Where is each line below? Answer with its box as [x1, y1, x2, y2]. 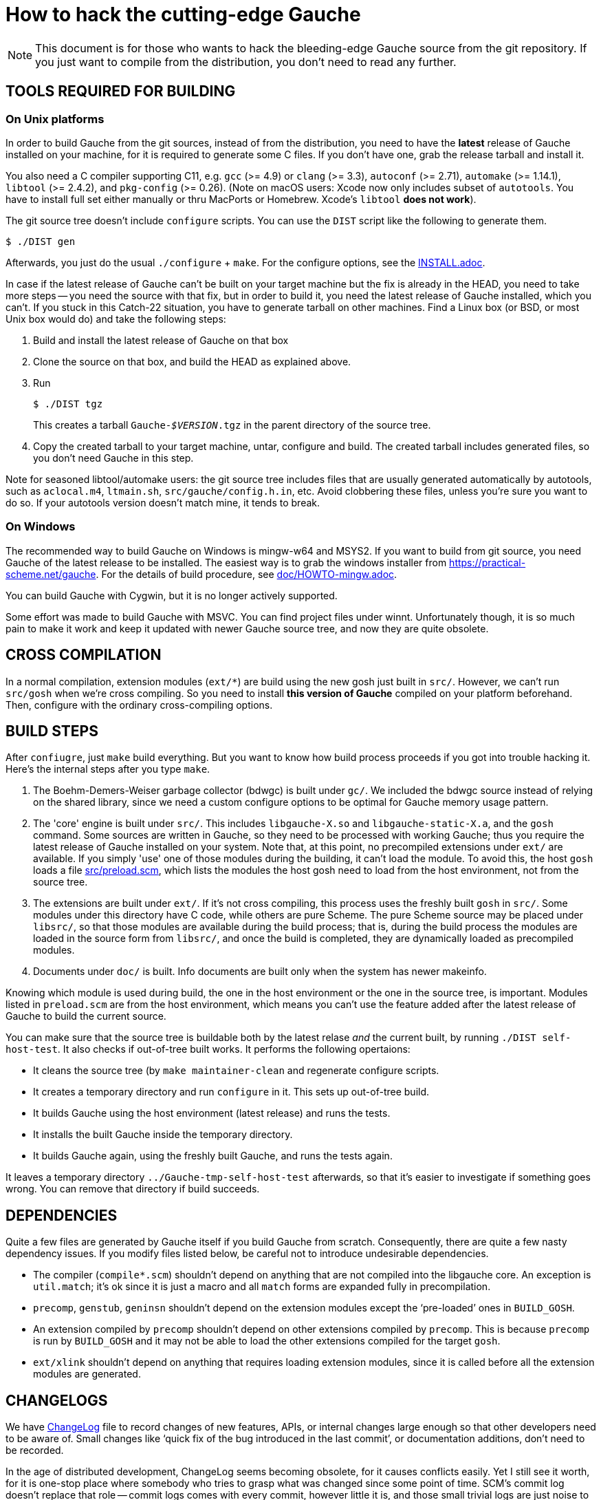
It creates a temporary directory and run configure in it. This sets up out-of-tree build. [33, 1086, 430, 1098]
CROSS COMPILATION [6, 646, 162, 664]
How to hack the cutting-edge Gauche [6, 3, 361, 26]
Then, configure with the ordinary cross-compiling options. [6, 698, 273, 711]
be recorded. [6, 1444, 64, 1457]
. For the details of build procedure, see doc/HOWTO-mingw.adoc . [96, 568, 397, 580]
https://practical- [449, 556, 526, 568]
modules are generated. [33, 1368, 141, 1380]
